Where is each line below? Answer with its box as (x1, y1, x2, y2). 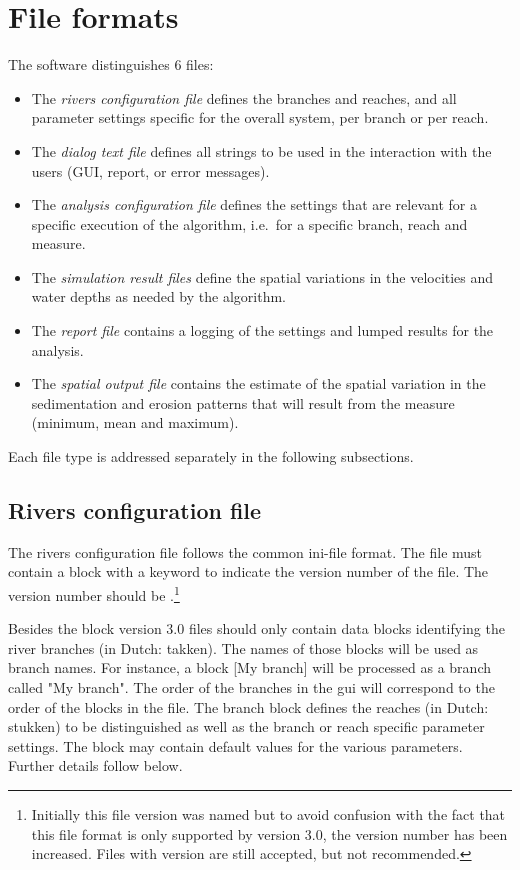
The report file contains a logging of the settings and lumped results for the (31, 320, 494, 341)
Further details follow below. (8, 755, 183, 776)
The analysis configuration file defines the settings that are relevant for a (31, 194, 477, 215)
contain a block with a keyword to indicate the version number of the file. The (8, 561, 489, 582)
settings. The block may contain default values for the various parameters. (8, 735, 463, 756)
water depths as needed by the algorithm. (31, 286, 286, 307)
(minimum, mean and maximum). (31, 412, 239, 433)
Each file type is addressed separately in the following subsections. (8, 446, 414, 467)
